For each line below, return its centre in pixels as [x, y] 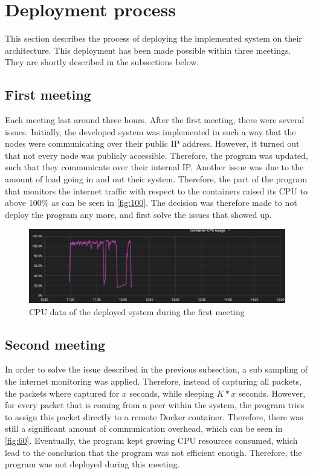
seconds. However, [272, 393]
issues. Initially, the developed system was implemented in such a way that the [150, 131]
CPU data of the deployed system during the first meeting [137, 311]
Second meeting [55, 344]
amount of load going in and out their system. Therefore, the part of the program [156, 179]
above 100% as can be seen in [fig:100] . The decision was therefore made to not [151, 203]
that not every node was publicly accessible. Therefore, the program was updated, [156, 155]
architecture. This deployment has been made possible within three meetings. [148, 50]
